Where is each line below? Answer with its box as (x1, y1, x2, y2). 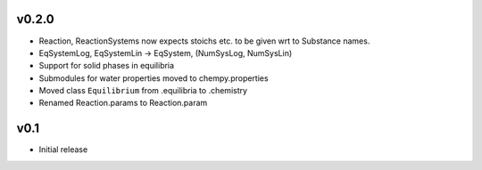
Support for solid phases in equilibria (38, 61, 174, 71)
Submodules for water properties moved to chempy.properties (38, 72, 269, 84)
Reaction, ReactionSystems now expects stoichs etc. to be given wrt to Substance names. (38, 36, 370, 46)
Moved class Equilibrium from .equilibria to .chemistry (38, 85, 248, 96)
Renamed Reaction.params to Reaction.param (38, 98, 208, 109)
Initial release (38, 144, 88, 155)
